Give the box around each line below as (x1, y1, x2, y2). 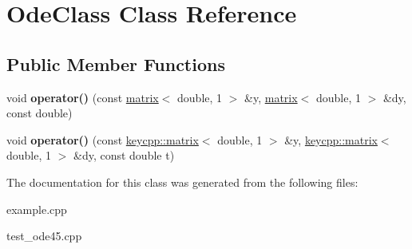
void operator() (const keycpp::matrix (6, 131, 199, 148)
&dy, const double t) (73, 147, 175, 164)
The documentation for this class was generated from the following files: (6, 173, 359, 190)
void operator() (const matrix (6, 89, 159, 105)
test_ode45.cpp (6, 227, 82, 244)
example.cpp (6, 200, 67, 217)
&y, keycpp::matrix (284, 131, 378, 148)
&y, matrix (244, 89, 298, 105)
